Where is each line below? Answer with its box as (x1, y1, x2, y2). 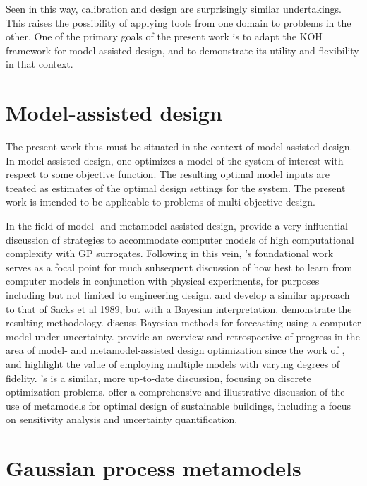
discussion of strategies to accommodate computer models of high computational (6, 232, 354, 247)
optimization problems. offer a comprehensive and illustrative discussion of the (6, 384, 345, 399)
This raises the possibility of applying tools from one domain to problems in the (6, 15, 351, 30)
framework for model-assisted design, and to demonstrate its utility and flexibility (6, 42, 359, 57)
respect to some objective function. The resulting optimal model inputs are (6, 167, 330, 182)
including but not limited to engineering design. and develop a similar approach (6, 288, 350, 302)
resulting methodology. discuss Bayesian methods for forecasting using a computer (6, 315, 361, 330)
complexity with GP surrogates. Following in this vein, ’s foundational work (6, 246, 334, 261)
